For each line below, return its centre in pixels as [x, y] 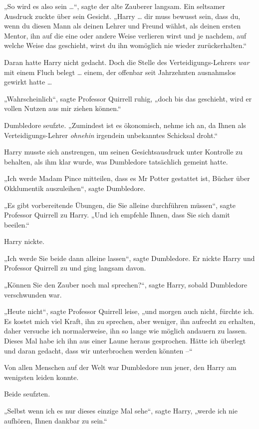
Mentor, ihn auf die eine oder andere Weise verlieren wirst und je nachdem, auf [125, 35]
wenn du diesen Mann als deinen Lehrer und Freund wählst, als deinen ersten [123, 26]
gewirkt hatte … [28, 82]
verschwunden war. [33, 294]
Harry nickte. [24, 241]
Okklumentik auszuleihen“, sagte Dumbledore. [75, 188]
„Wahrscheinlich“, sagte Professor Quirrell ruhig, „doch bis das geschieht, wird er [128, 98]
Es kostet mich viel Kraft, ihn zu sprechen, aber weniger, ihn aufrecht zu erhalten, [130, 321]
